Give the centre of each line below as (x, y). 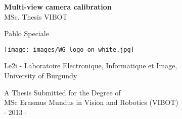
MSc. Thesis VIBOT (36, 16)
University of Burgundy (41, 76)
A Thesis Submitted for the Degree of (62, 92)
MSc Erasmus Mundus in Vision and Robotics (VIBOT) (91, 102)
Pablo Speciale (27, 33)
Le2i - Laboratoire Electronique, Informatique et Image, (91, 66)
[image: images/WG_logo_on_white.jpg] (69, 49)
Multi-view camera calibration (58, 7)
